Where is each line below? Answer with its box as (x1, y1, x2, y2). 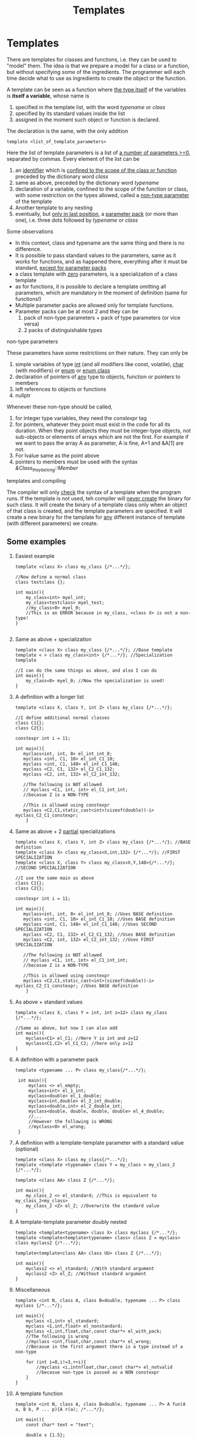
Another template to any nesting (15, 204, 93, 211)
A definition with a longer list (15, 693, 84, 700)
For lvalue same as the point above (15, 452, 100, 459)
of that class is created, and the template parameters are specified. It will (6, 507, 182, 514)
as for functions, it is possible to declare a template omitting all (15, 283, 166, 290)
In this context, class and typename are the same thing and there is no (15, 239, 185, 246)
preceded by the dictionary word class (15, 172, 109, 180)
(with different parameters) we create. (6, 520, 98, 527)
